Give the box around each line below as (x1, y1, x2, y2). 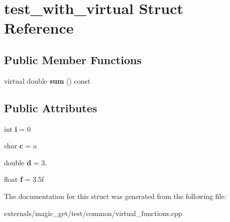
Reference (4, 18, 74, 38)
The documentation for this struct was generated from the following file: (4, 190, 226, 201)
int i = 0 (4, 123, 31, 134)
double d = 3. (4, 157, 47, 167)
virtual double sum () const (4, 75, 90, 86)
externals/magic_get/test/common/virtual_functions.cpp (4, 207, 182, 218)
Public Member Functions (4, 52, 142, 67)
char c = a (4, 140, 37, 151)
